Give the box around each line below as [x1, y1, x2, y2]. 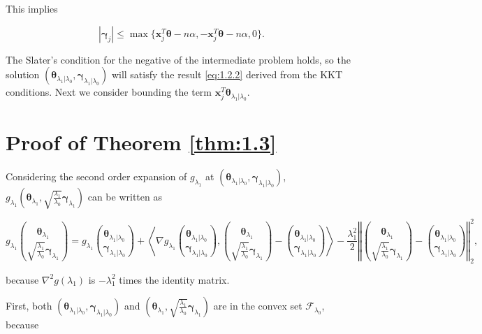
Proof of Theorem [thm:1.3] [6, 127, 277, 156]
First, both [6, 298, 52, 313]
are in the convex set [213, 298, 302, 313]
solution [6, 67, 40, 82]
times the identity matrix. [119, 272, 230, 286]
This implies [6, 1, 58, 15]
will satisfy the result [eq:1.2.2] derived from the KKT [111, 67, 343, 82]
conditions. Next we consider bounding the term [6, 85, 212, 99]
